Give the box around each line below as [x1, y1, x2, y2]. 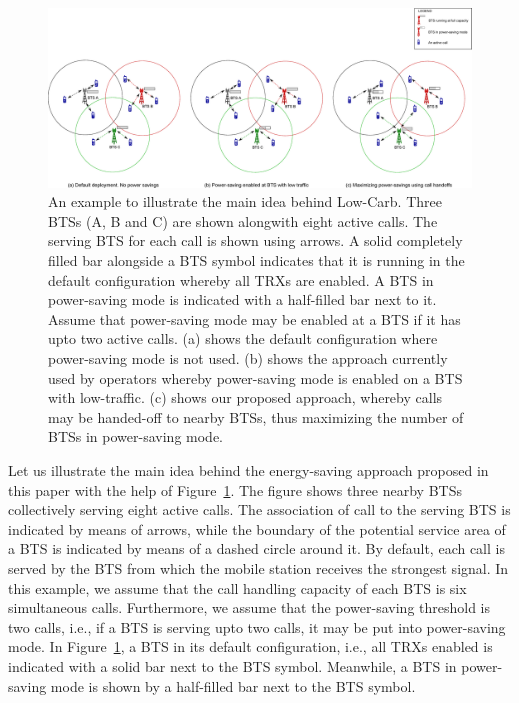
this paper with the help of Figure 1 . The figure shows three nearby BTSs [8, 479, 462, 500]
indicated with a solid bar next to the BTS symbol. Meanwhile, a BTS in [8, 655, 457, 676]
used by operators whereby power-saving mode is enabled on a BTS [48, 367, 463, 388]
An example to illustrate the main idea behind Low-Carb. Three [48, 191, 442, 212]
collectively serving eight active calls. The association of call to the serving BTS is [8, 499, 511, 520]
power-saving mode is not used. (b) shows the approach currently [48, 348, 448, 369]
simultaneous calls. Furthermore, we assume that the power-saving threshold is [8, 597, 491, 618]
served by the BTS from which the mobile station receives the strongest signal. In [8, 557, 509, 578]
